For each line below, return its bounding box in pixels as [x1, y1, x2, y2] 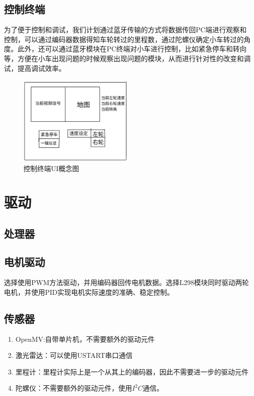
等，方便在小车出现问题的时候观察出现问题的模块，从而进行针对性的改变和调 [4, 53, 251, 63]
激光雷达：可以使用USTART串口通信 [15, 350, 133, 360]
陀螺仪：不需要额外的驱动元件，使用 [15, 383, 132, 393]
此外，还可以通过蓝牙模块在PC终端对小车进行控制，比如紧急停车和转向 [17, 44, 247, 54]
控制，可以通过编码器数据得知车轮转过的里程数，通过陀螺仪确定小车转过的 [4, 34, 244, 44]
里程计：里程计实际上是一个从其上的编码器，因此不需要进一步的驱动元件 [15, 366, 249, 376]
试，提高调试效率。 [4, 63, 66, 73]
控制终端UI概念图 [23, 163, 79, 174]
